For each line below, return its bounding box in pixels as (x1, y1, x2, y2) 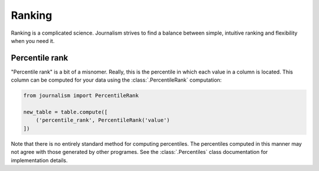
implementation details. (11, 156, 68, 164)
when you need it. (11, 37, 55, 44)
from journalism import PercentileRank (23, 92, 139, 99)
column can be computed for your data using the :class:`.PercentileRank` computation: (11, 76, 222, 83)
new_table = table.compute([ (23, 109, 108, 115)
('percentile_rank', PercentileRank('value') (35, 117, 170, 123)
